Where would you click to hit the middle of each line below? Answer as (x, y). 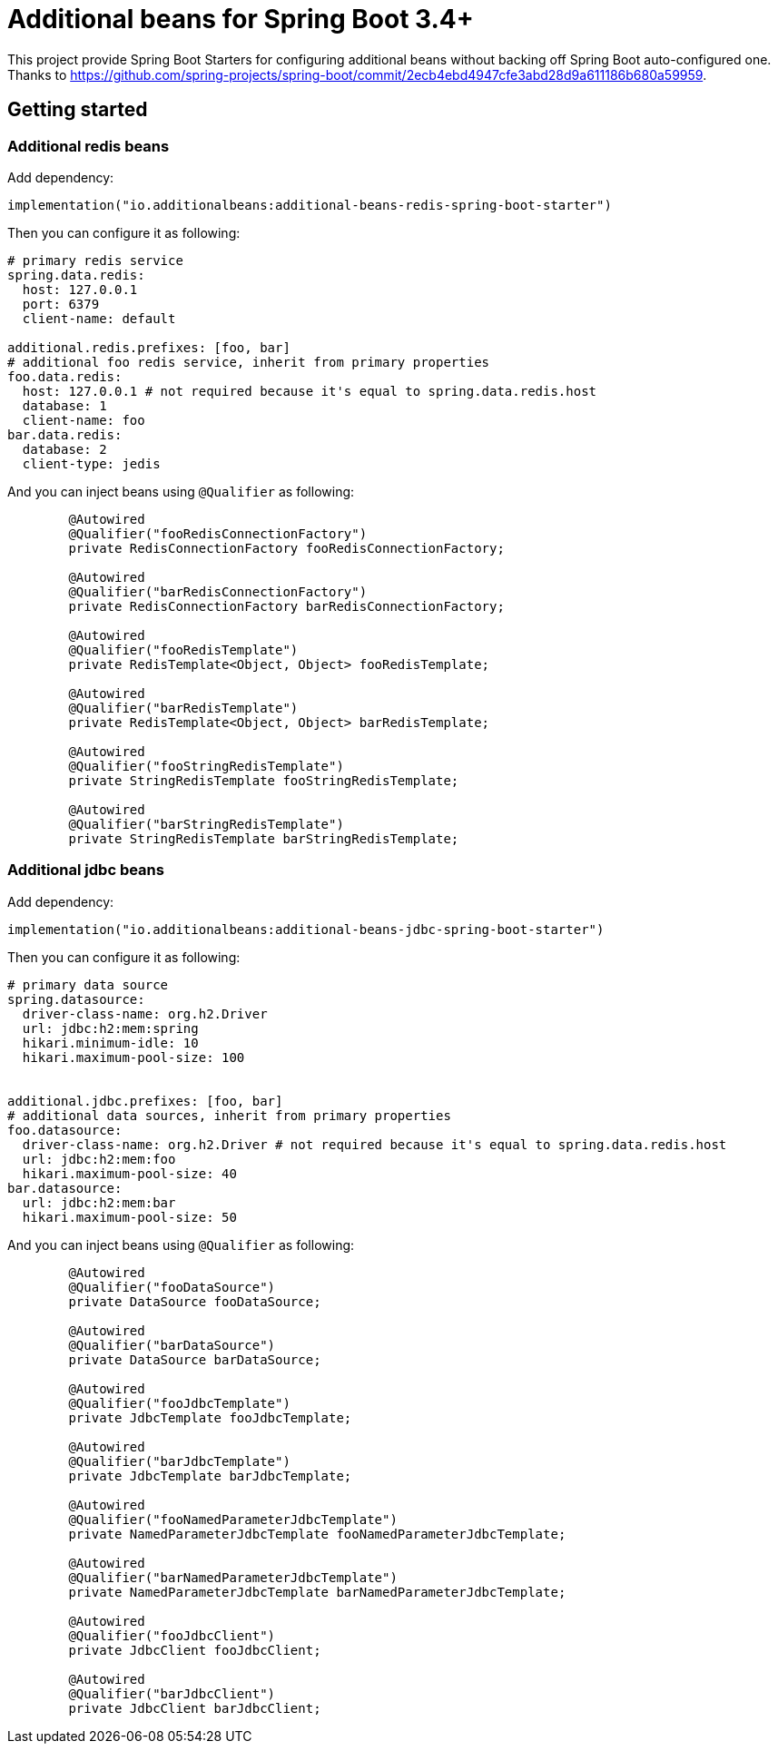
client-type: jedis (91, 463)
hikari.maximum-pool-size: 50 (129, 1217)
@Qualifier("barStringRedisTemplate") (206, 824)
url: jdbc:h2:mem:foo (99, 1159)
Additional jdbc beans (86, 870)
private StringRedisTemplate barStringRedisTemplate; (264, 838)
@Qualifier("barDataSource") (172, 1345)
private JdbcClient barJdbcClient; (195, 1708)
